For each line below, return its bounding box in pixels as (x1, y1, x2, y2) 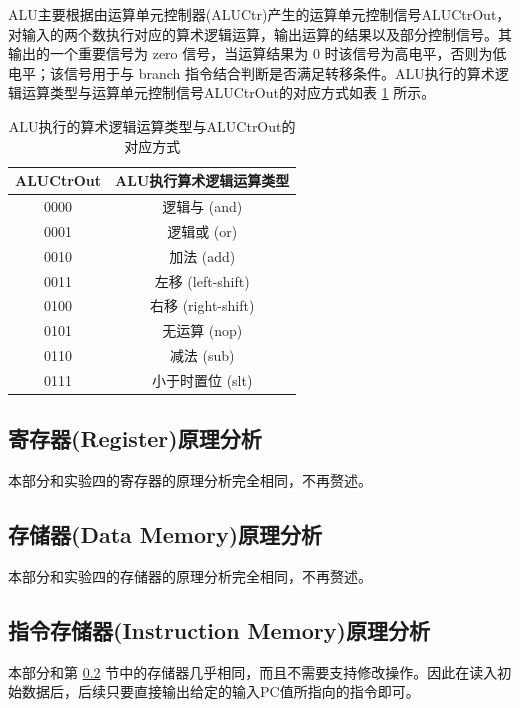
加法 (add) (169, 245, 236, 266)
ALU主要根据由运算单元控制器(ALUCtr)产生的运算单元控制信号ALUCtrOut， (8, 4, 511, 24)
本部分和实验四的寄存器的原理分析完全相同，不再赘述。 (8, 470, 372, 491)
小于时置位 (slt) (151, 369, 253, 390)
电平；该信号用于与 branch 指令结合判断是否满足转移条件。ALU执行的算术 (8, 62, 495, 83)
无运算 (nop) (162, 320, 243, 341)
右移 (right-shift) (150, 295, 255, 316)
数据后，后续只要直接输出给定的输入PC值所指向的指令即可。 (21, 681, 420, 702)
